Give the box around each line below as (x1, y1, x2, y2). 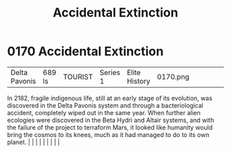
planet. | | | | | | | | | (7, 138, 60, 146)
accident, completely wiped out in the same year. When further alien (7, 108, 201, 116)
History (126, 76, 151, 85)
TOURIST (63, 72, 93, 81)
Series (99, 68, 120, 77)
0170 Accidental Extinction (7, 43, 164, 59)
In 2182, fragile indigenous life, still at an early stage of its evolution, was (7, 94, 213, 102)
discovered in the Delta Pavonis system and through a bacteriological (7, 101, 204, 110)
